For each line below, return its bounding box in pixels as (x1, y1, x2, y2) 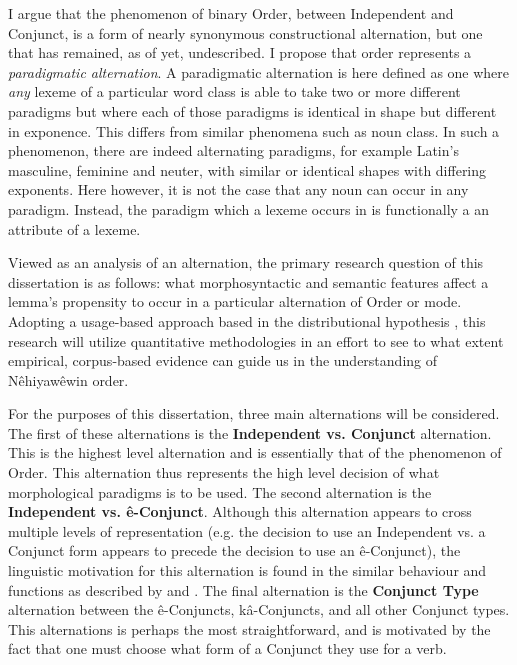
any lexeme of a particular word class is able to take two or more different (8, 81, 461, 102)
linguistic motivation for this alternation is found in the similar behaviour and (8, 560, 487, 581)
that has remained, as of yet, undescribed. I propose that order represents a (8, 42, 472, 63)
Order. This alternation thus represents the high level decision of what (8, 462, 440, 483)
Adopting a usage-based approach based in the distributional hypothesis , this (8, 310, 486, 331)
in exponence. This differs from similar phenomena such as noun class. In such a (8, 120, 500, 141)
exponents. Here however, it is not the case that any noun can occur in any (8, 179, 469, 200)
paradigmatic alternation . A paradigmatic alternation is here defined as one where (8, 61, 510, 82)
